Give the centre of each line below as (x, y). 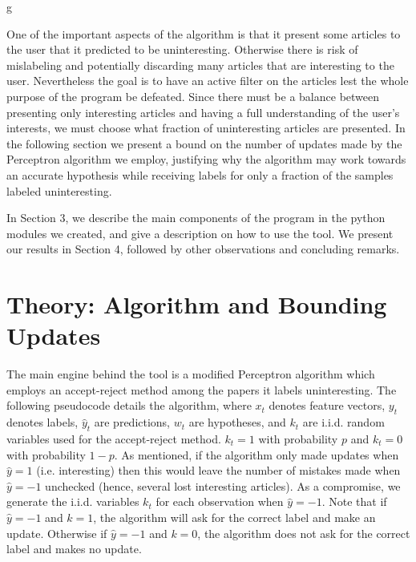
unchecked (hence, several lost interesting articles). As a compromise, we (223, 485)
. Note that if (354, 501)
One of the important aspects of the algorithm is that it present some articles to (204, 33)
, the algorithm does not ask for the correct (304, 533)
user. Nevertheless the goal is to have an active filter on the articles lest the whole (208, 81)
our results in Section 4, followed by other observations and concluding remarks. (203, 249)
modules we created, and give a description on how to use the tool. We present (200, 233)
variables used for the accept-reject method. (114, 439)
